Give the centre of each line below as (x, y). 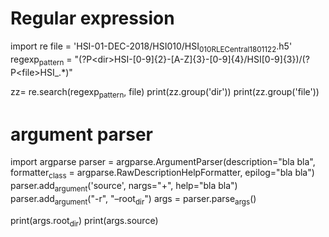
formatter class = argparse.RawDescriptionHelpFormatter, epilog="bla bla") (162, 174)
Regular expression (92, 18)
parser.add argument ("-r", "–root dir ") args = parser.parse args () (133, 199)
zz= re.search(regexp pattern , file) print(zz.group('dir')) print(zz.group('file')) (165, 92)
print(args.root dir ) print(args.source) (84, 221)
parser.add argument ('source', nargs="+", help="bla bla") (124, 187)
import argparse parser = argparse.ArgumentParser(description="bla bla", (163, 162)
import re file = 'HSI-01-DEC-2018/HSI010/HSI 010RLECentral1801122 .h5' (151, 47)
